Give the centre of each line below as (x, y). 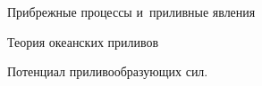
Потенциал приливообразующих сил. (108, 71)
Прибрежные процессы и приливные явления (131, 12)
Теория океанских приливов (83, 41)
